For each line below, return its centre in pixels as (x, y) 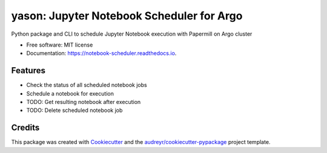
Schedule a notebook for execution (70, 93)
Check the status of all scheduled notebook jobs (87, 85)
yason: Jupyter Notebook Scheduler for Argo (127, 16)
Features (28, 70)
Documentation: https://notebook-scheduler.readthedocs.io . (101, 53)
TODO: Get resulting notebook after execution (84, 102)
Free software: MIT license (60, 45)
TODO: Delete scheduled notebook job (74, 110)
